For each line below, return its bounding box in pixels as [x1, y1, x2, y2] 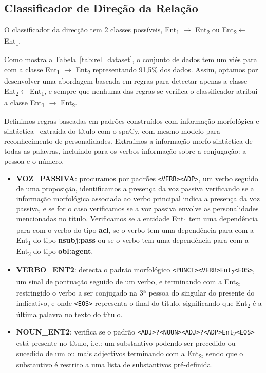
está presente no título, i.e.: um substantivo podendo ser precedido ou [16, 338, 236, 348]
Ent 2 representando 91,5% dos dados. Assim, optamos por [75, 64, 258, 76]
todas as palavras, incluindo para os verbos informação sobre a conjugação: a [4, 145, 246, 156]
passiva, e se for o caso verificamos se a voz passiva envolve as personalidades [16, 203, 259, 213]
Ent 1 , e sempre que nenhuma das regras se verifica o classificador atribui [29, 85, 258, 97]
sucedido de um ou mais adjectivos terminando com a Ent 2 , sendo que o [16, 347, 243, 360]
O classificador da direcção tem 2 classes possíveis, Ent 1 [4, 24, 180, 36]
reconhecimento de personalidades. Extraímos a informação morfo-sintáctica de [4, 135, 253, 146]
